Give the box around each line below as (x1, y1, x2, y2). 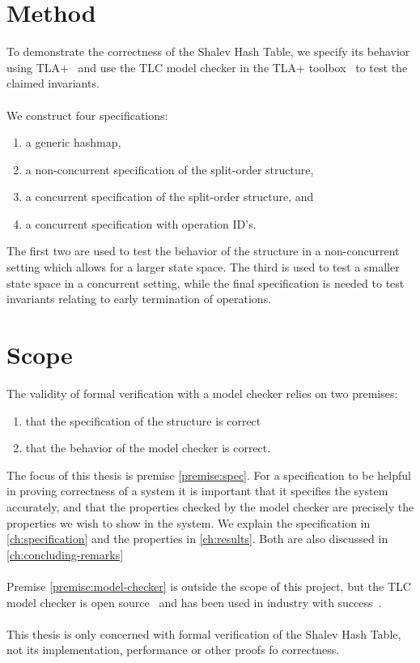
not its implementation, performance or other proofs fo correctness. (6, 641, 340, 658)
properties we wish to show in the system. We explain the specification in (6, 514, 371, 531)
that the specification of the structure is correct (25, 412, 261, 429)
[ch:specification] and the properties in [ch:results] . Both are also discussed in (6, 530, 388, 547)
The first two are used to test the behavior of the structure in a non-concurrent (6, 242, 400, 259)
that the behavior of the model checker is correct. (25, 439, 271, 456)
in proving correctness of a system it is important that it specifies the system (6, 482, 388, 499)
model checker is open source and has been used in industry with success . (6, 593, 382, 610)
